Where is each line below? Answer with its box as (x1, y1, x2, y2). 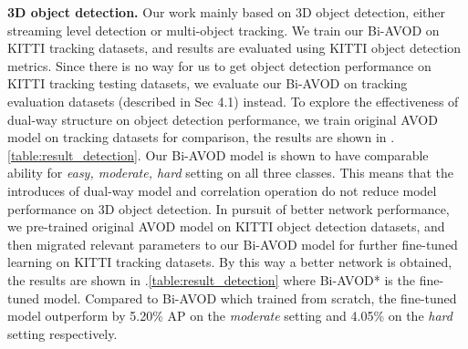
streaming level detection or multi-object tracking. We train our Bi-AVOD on (7, 20, 440, 39)
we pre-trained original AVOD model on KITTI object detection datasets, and (7, 217, 445, 236)
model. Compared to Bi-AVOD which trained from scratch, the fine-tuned (43, 288, 457, 307)
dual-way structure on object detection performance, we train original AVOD (7, 109, 438, 128)
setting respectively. (7, 323, 118, 343)
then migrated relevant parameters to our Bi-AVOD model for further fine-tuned (7, 234, 458, 253)
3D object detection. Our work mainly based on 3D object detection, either (7, 3, 445, 21)
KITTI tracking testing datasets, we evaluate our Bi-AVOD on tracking (7, 74, 408, 93)
